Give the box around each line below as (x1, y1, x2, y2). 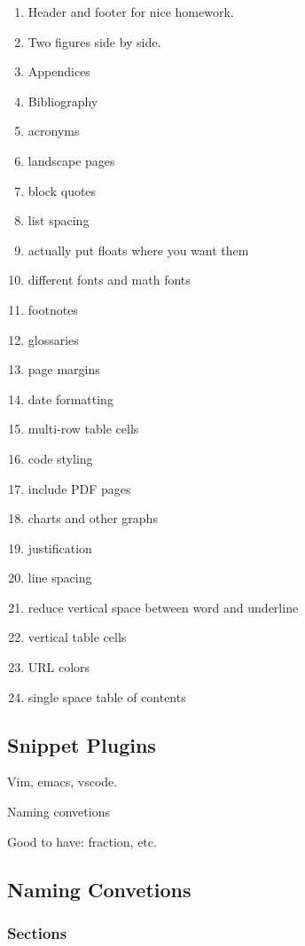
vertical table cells (27, 628, 127, 646)
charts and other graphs (27, 509, 158, 528)
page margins (27, 360, 100, 379)
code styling (27, 449, 93, 467)
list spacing (27, 211, 90, 230)
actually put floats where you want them (27, 240, 249, 259)
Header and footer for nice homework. (27, 3, 234, 20)
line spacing (27, 568, 92, 587)
